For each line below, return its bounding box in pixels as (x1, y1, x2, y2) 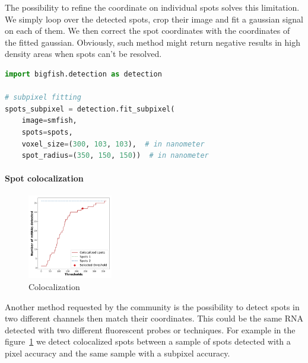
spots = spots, (21, 128, 73, 136)
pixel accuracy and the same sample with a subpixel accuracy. (5, 346, 230, 359)
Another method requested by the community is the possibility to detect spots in (5, 300, 300, 313)
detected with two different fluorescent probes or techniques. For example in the (5, 323, 296, 336)
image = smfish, (21, 116, 77, 125)
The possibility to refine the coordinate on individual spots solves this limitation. (5, 1, 300, 13)
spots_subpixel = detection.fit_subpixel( (5, 104, 175, 113)
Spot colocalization (5, 172, 84, 184)
